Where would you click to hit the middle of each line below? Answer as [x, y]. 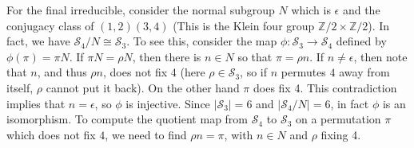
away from [364, 72]
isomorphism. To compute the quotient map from [127, 119]
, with [239, 134]
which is [311, 10]
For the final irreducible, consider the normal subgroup [141, 10]
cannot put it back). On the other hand [143, 87]
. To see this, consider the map [202, 41]
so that [255, 56]
